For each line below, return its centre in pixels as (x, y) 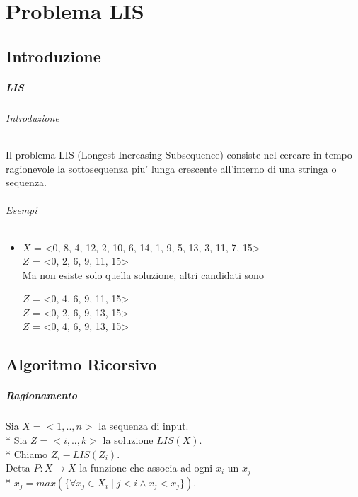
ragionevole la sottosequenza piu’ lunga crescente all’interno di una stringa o (171, 168)
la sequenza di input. (144, 426)
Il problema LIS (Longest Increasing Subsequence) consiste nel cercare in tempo (179, 154)
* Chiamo (27, 453)
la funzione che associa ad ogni (146, 468)
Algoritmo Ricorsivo (81, 364)
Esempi (22, 210)
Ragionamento (41, 395)
